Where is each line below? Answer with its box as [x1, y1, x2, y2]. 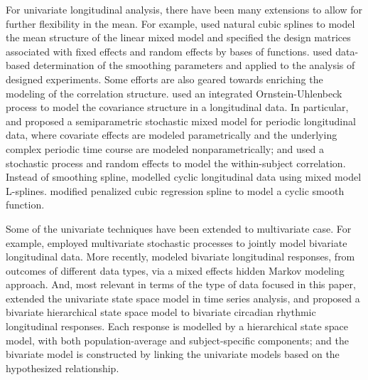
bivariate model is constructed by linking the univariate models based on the [6, 347, 340, 361]
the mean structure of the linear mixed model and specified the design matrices [6, 30, 351, 45]
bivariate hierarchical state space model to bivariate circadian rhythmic [6, 305, 316, 320]
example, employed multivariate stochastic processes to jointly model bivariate [6, 235, 347, 250]
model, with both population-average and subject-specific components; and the [6, 332, 349, 347]
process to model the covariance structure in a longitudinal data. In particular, [6, 100, 349, 115]
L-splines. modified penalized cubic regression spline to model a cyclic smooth [6, 183, 345, 198]
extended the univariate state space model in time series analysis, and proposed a [6, 290, 360, 305]
